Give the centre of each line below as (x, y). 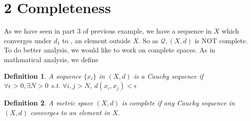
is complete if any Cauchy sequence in (178, 103)
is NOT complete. (221, 40)
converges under (28, 40)
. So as (148, 40)
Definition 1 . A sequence (43, 76)
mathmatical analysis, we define (51, 59)
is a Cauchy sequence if (169, 76)
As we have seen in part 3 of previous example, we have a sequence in (108, 31)
